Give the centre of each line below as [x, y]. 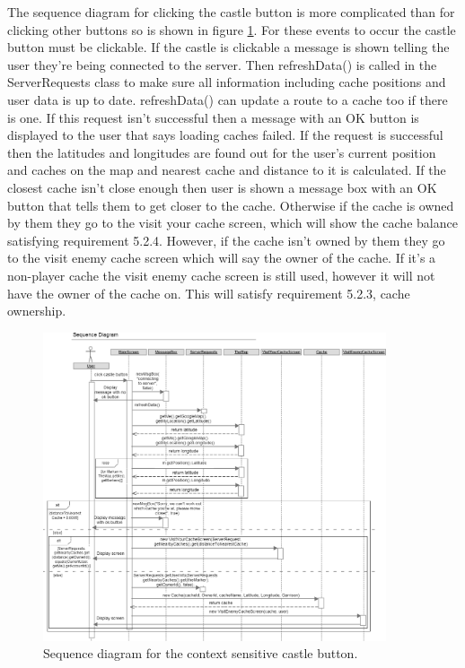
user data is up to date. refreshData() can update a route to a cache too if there [228, 99]
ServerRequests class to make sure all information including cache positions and [227, 82]
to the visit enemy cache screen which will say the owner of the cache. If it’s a [222, 258]
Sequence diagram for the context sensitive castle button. [201, 653]
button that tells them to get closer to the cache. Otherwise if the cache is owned [231, 205]
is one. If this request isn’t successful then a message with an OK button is [213, 117]
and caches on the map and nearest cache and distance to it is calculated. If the [227, 170]
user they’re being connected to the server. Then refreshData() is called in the [222, 64]
